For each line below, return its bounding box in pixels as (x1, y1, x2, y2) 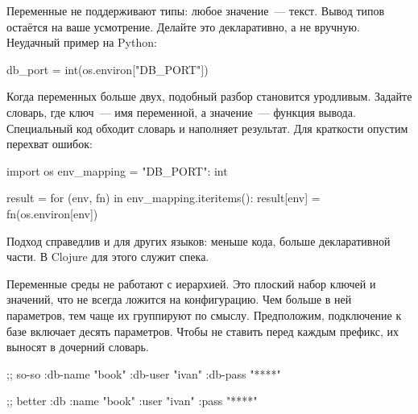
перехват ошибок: (6, 135, 93, 152)
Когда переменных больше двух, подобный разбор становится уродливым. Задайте (6, 88, 412, 105)
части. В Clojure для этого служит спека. (6, 248, 209, 265)
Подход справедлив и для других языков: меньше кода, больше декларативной (6, 232, 391, 249)
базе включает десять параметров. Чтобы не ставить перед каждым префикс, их (6, 322, 399, 339)
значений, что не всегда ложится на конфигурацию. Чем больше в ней (6, 291, 352, 308)
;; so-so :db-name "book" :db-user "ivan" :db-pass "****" (6, 365, 281, 382)
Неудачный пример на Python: (6, 34, 157, 51)
